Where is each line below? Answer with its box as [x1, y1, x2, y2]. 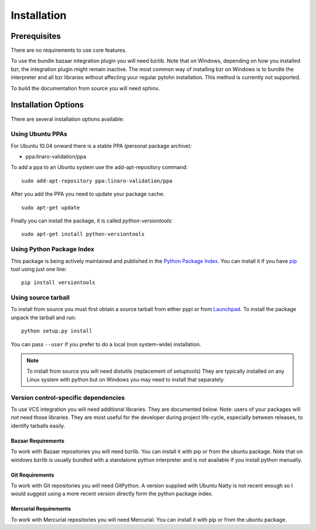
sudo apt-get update [21, 204, 80, 211]
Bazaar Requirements [11, 437, 64, 444]
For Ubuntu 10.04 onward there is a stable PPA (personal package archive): [11, 142, 193, 149]
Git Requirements [11, 471, 54, 478]
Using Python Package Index [11, 245, 95, 254]
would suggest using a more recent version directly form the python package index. [11, 490, 213, 497]
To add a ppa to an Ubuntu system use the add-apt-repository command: [11, 164, 188, 171]
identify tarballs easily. [11, 422, 66, 429]
